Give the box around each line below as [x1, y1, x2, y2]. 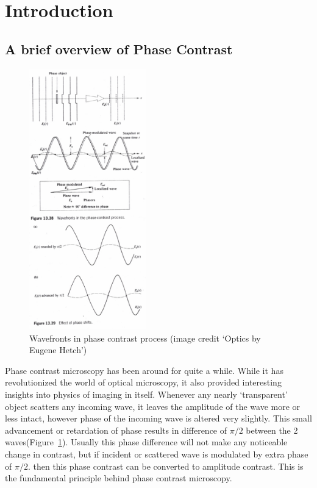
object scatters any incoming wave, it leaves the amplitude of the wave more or [5, 400, 301, 412]
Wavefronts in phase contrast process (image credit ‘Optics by [29, 331, 261, 344]
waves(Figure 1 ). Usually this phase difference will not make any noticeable [5, 436, 288, 448]
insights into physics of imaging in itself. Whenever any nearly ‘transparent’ [5, 388, 288, 401]
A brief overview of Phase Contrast [5, 39, 233, 58]
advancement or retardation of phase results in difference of [5, 423, 227, 436]
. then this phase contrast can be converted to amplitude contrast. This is [27, 459, 304, 472]
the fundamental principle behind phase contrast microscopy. [5, 472, 232, 484]
